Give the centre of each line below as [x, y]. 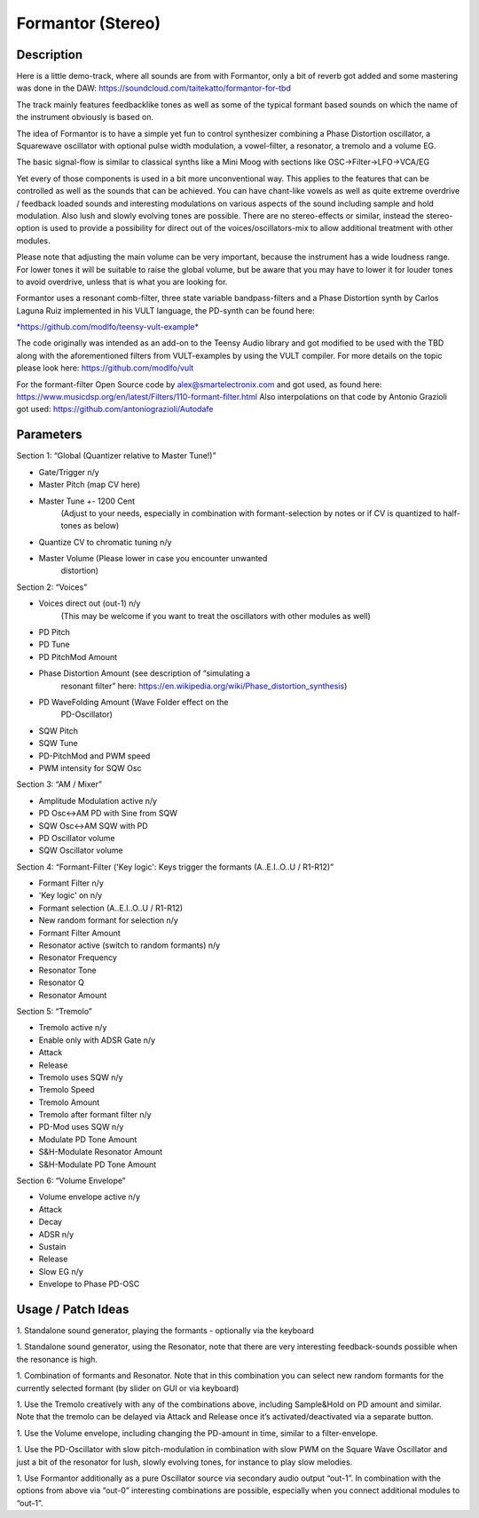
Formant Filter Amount [80, 933]
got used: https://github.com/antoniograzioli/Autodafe [115, 409]
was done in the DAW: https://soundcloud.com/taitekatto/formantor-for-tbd [154, 88]
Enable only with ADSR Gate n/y [97, 1040]
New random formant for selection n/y [109, 920]
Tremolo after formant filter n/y [95, 1115]
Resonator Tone [67, 970]
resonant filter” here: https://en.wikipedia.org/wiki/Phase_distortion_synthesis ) [204, 686]
